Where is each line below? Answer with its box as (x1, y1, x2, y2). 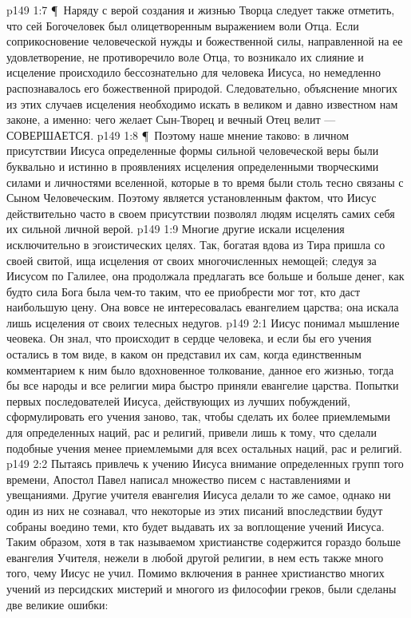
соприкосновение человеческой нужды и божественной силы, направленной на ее (6, 33, 403, 50)
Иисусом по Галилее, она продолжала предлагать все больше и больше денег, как (6, 267, 405, 284)
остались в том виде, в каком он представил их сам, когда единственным (6, 346, 362, 362)
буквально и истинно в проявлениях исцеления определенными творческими (6, 157, 379, 174)
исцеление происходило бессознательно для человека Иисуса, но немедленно (6, 64, 381, 81)
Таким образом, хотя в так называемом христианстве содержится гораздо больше (6, 533, 401, 550)
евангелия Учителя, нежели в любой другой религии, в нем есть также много (6, 549, 384, 565)
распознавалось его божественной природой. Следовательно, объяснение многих (6, 79, 397, 96)
